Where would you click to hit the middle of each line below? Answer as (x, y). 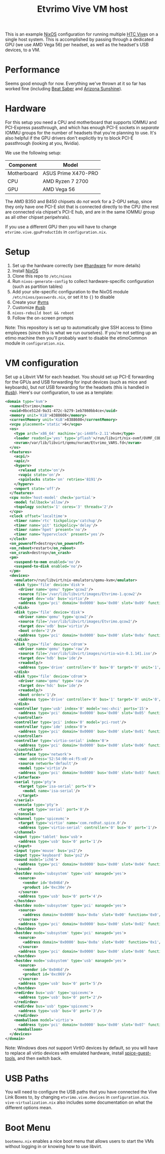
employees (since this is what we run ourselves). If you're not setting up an (81, 333)
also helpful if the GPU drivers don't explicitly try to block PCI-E (69, 138)
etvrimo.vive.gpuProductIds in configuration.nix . (56, 232)
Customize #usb (29, 307)
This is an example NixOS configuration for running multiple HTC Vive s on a (82, 34)
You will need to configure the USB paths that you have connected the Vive (81, 1092)
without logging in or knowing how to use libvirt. (54, 1147)
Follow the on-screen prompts (43, 318)
